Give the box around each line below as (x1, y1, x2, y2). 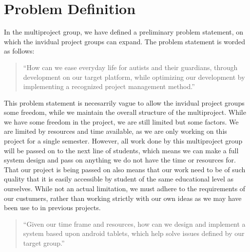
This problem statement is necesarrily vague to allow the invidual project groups (4, 97, 245, 108)
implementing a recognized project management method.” (23, 81, 195, 91)
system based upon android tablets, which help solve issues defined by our (23, 228, 245, 238)
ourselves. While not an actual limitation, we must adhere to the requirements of (4, 183, 246, 194)
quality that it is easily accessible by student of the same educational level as (4, 174, 234, 184)
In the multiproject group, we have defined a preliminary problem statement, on (4, 27, 244, 37)
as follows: (4, 46, 35, 56)
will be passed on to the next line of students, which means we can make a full (4, 145, 239, 155)
